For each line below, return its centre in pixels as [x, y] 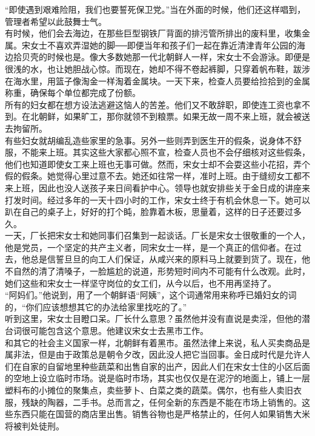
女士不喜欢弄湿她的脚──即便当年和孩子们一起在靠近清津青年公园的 [163, 45]
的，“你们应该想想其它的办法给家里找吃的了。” [96, 306]
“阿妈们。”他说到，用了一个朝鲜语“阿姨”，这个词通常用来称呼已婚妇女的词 [151, 295]
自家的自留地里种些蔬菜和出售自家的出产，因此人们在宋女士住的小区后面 [166, 366]
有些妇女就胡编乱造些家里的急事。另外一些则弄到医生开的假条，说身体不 [149, 140]
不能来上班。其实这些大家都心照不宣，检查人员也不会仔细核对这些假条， [166, 152]
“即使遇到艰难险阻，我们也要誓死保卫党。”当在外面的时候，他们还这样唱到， [155, 9]
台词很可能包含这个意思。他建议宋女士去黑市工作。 [107, 331]
